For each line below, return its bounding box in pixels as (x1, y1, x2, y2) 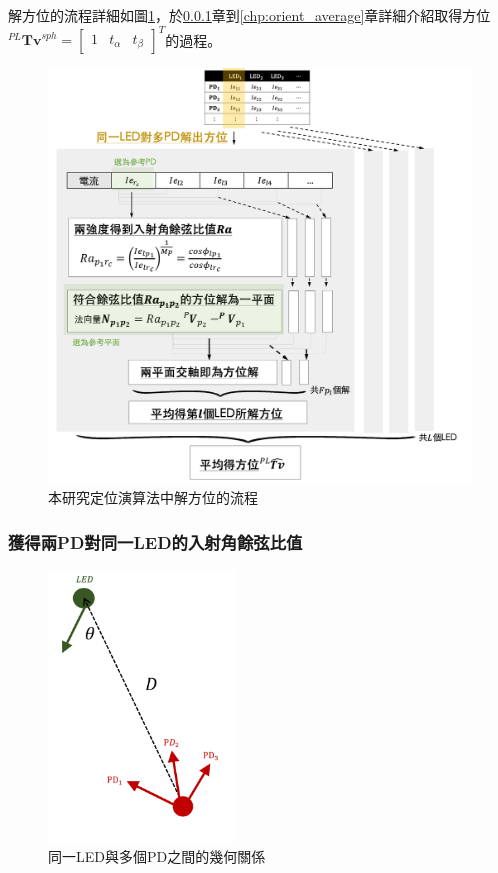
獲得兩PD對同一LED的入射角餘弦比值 (8, 529, 303, 554)
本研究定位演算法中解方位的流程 (48, 486, 258, 507)
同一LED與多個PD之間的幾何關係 (48, 845, 266, 866)
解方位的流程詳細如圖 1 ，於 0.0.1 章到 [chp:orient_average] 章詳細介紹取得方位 (8, 5, 491, 25)
